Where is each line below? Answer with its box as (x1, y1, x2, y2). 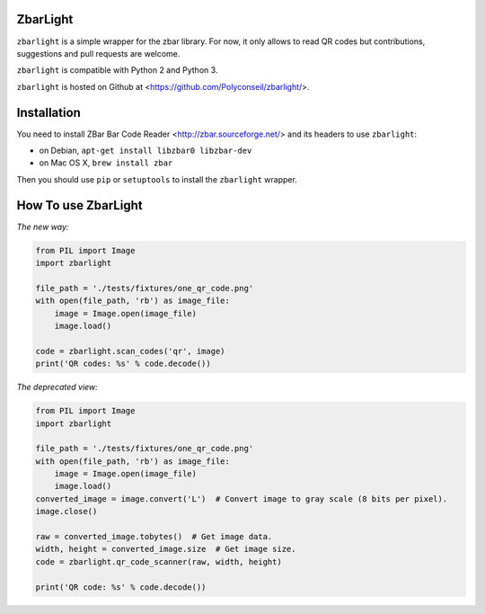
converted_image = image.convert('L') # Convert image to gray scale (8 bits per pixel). (35, 494, 448, 503)
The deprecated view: (16, 382, 98, 393)
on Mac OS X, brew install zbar (39, 157, 173, 168)
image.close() (35, 506, 98, 517)
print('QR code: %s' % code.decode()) (35, 582, 207, 592)
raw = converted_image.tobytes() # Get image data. (35, 531, 273, 542)
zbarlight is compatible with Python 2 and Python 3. (16, 65, 218, 76)
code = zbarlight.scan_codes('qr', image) (35, 346, 225, 356)
